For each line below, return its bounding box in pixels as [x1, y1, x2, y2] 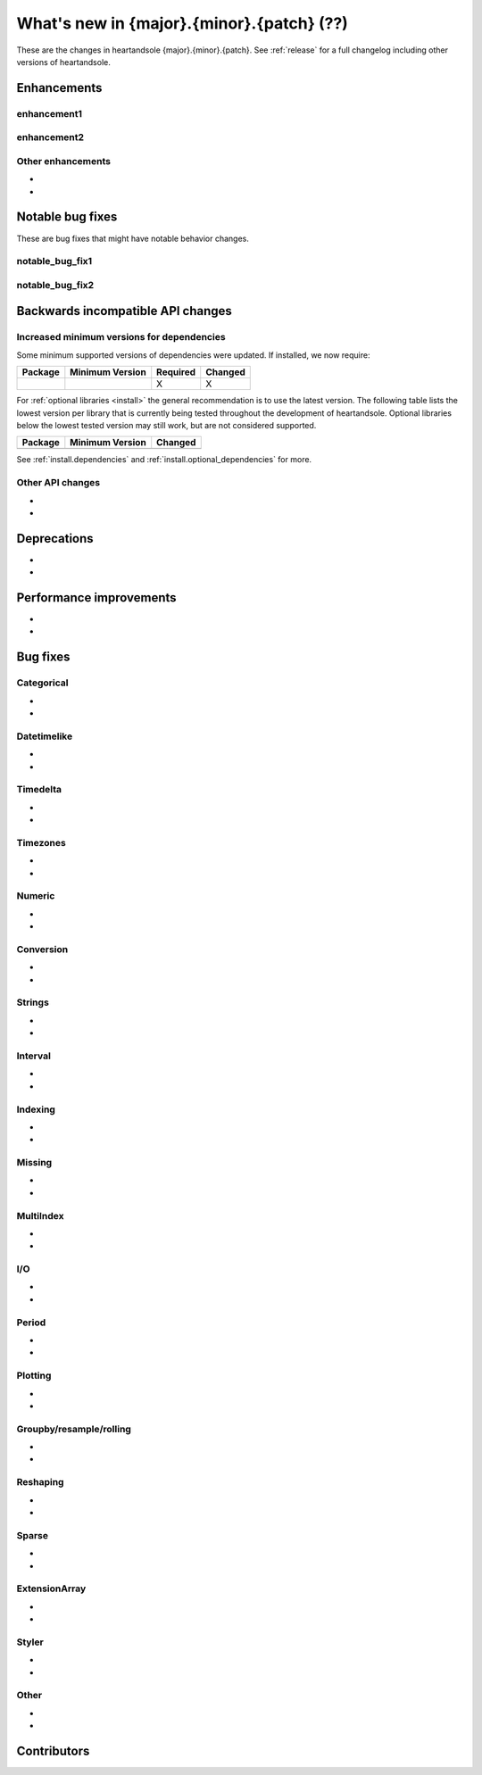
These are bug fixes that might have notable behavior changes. [16, 233, 249, 244]
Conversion [16, 942, 69, 955]
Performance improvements [16, 590, 178, 605]
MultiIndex [16, 1209, 64, 1222]
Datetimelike [16, 730, 73, 742]
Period [16, 1316, 46, 1329]
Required [156, 366, 196, 378]
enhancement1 [16, 107, 83, 120]
